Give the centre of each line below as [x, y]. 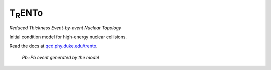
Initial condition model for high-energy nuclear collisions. [68, 37]
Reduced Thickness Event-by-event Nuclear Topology [65, 28]
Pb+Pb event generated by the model [60, 57]
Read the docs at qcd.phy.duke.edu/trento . [53, 46]
